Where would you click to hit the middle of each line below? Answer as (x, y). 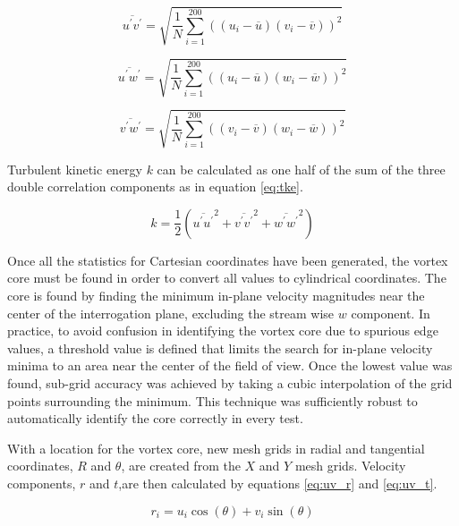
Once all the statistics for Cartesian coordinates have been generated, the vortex (228, 260)
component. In (391, 313)
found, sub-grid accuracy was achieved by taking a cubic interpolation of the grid (230, 382)
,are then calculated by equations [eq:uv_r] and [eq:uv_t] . (278, 483)
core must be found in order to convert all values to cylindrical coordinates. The (227, 278)
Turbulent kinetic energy (75, 169)
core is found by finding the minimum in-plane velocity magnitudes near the (216, 296)
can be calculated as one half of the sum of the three (301, 169)
